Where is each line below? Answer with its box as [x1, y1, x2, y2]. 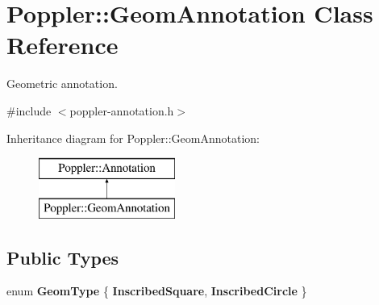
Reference [6, 28, 119, 61]
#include [6, 102, 52, 119]
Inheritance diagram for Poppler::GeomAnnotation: [6, 129, 260, 146]
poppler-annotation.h [69, 102, 174, 119]
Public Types [6, 244, 119, 269]
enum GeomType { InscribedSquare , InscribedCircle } [6, 282, 307, 299]
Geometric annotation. [6, 75, 118, 92]
